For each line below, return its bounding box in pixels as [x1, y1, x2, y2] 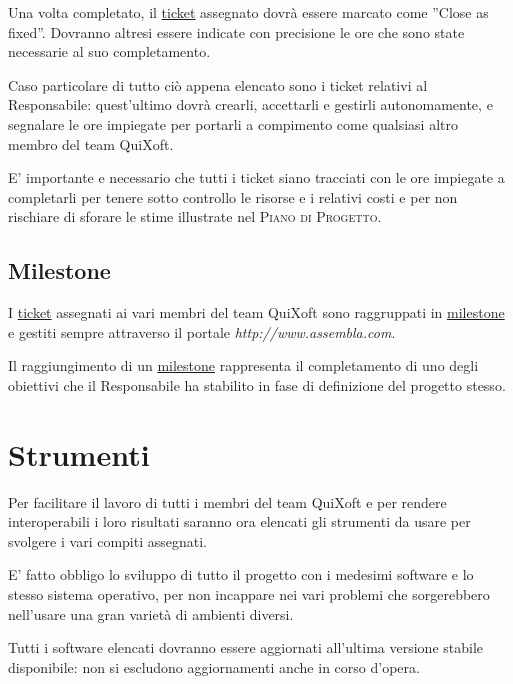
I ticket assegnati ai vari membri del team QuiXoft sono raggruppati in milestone [8, 302, 505, 323]
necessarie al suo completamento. [8, 41, 211, 62]
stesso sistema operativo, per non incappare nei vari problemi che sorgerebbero [8, 584, 490, 605]
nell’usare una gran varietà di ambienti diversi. [8, 603, 294, 624]
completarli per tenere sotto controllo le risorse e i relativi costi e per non [8, 186, 458, 207]
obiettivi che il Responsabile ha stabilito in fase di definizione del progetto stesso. [8, 374, 506, 395]
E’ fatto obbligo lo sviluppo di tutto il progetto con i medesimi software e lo [8, 564, 474, 585]
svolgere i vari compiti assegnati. [8, 530, 208, 551]
